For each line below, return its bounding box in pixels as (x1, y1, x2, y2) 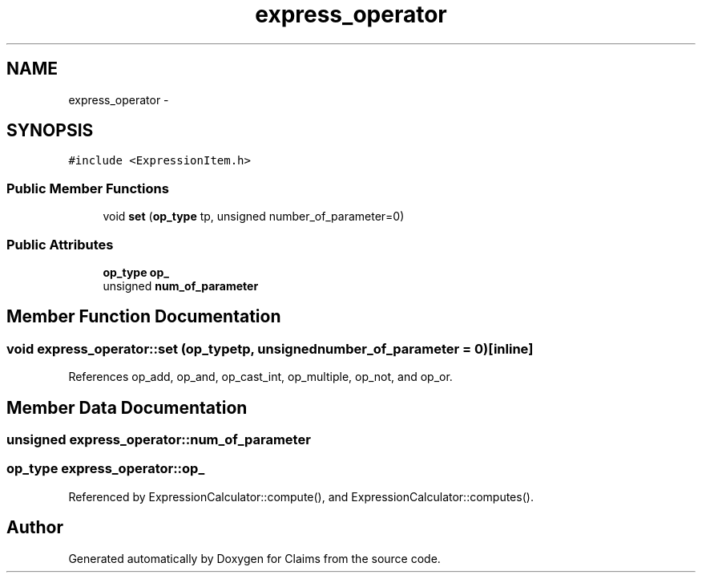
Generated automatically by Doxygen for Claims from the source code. (68, 551, 441, 565)
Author (6, 517, 63, 538)
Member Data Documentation (6, 397, 248, 418)
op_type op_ (103, 265, 169, 279)
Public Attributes (6, 236, 114, 253)
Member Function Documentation (6, 306, 281, 327)
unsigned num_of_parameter (103, 278, 259, 293)
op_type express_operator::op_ (6, 460, 205, 477)
